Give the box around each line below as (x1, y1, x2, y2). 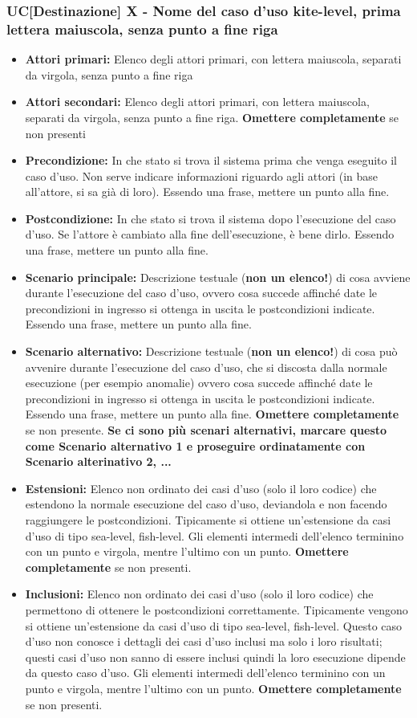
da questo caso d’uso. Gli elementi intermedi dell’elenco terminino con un (25, 664, 386, 681)
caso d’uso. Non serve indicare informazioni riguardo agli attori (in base (25, 167, 379, 184)
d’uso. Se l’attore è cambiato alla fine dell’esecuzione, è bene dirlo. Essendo (25, 226, 395, 243)
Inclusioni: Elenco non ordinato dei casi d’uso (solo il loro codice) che (25, 585, 374, 602)
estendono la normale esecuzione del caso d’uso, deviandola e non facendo (25, 496, 387, 512)
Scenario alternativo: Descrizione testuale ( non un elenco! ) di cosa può (25, 343, 398, 360)
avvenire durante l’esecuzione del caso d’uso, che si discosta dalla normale (25, 358, 387, 375)
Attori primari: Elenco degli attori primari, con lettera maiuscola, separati (25, 51, 402, 67)
